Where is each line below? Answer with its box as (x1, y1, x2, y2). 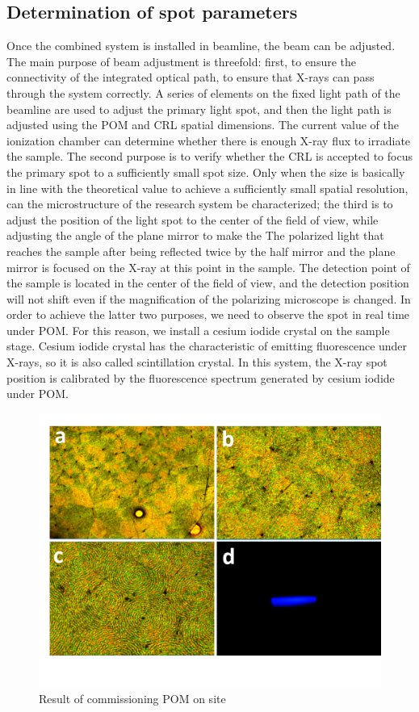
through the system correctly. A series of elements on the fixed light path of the (6, 84, 400, 101)
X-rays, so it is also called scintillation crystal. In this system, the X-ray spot (6, 354, 388, 371)
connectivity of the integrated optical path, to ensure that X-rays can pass (6, 69, 375, 86)
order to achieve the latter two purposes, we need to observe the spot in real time (6, 306, 410, 323)
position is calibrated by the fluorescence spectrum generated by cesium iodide (6, 369, 395, 386)
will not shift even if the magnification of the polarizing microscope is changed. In (6, 290, 411, 307)
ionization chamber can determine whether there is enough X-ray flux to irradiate (6, 132, 411, 149)
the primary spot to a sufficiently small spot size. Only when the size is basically (6, 163, 405, 180)
